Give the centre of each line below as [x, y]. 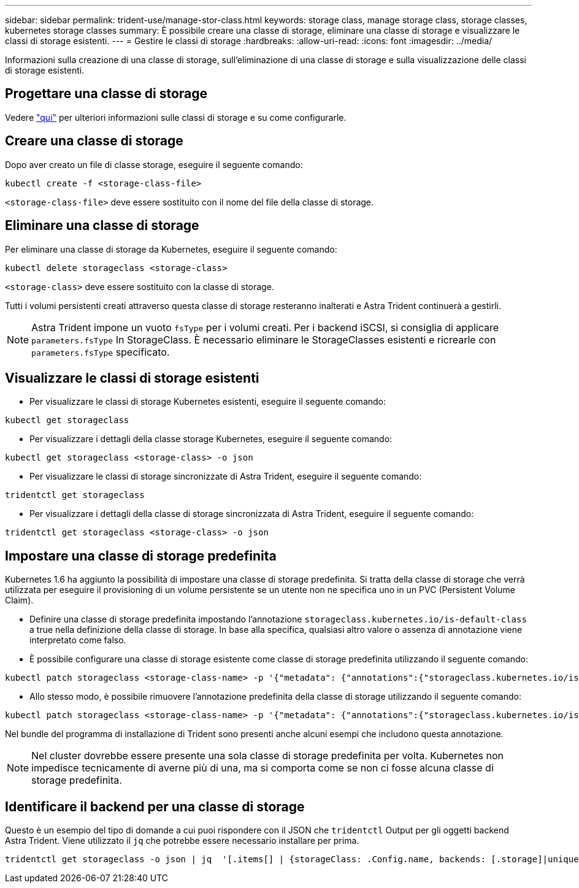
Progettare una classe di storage [106, 94]
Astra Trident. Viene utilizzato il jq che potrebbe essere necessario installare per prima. [182, 841]
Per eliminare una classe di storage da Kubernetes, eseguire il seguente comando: [171, 249]
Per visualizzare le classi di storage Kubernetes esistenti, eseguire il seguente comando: [208, 402]
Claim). [19, 600]
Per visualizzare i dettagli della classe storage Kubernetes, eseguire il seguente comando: [211, 439]
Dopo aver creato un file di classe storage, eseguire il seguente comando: [154, 164]
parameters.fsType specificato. [101, 352]
